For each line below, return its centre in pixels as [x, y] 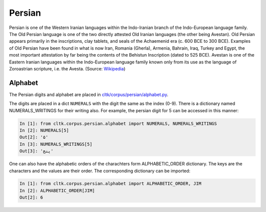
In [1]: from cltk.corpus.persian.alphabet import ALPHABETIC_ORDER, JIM [110, 184]
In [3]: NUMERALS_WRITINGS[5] [56, 144]
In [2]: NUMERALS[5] [44, 130]
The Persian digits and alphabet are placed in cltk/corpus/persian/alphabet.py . [89, 94]
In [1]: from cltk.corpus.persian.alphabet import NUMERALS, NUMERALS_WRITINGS [118, 123]
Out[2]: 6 [31, 197]
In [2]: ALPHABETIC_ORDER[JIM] [57, 190]
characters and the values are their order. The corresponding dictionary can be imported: [100, 171]
